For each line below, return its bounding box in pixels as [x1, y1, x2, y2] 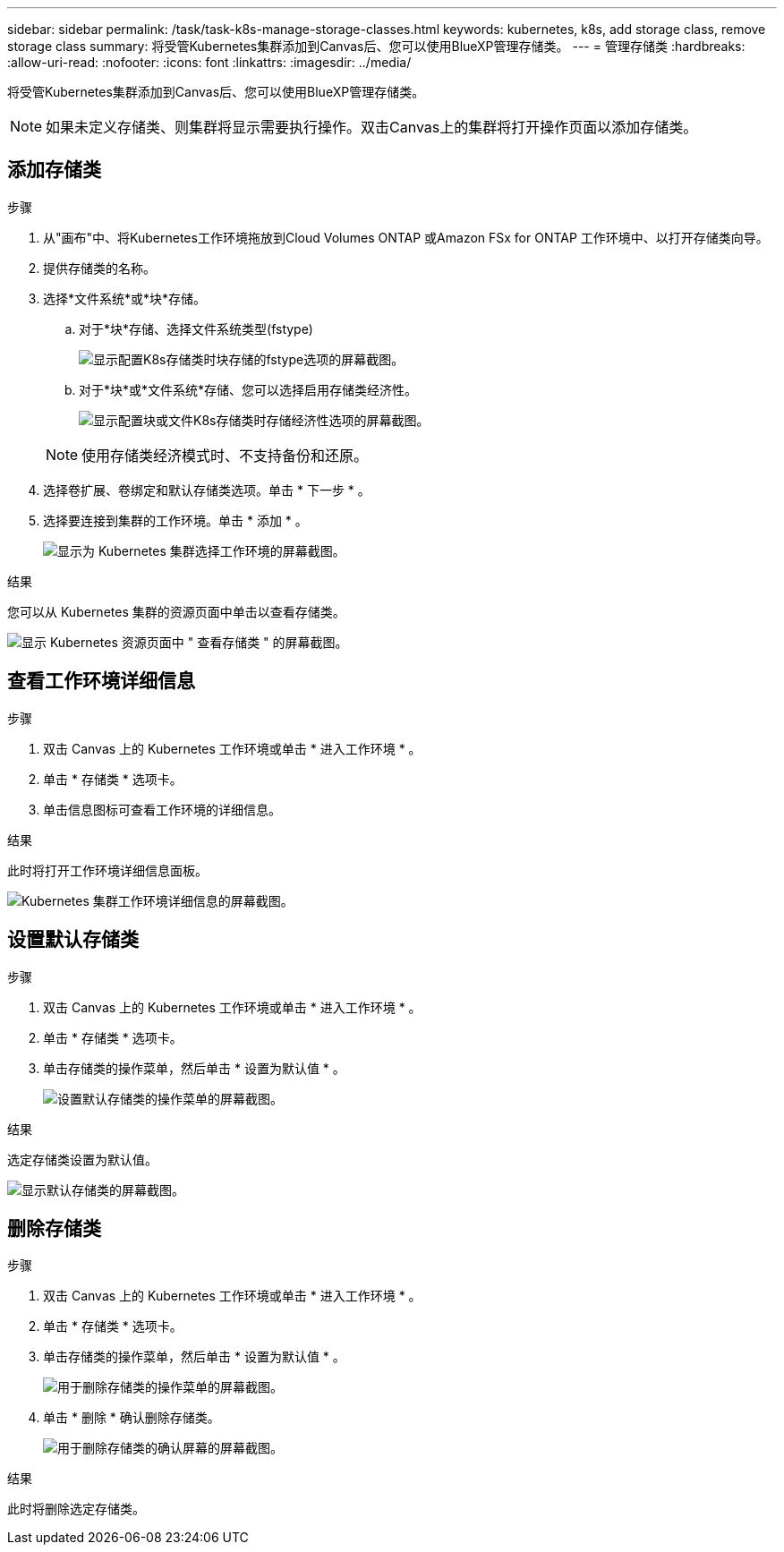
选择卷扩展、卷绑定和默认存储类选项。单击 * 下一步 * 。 [43, 482, 371, 498]
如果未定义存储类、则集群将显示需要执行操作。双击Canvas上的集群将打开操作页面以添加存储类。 [46, 118, 698, 136]
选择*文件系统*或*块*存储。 [43, 290, 207, 306]
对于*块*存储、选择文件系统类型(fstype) [79, 320, 313, 337]
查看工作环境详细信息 [7, 669, 195, 693]
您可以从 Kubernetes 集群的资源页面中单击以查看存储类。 [7, 603, 345, 619]
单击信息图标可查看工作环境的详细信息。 [43, 801, 281, 817]
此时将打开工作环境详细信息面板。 [7, 862, 208, 878]
